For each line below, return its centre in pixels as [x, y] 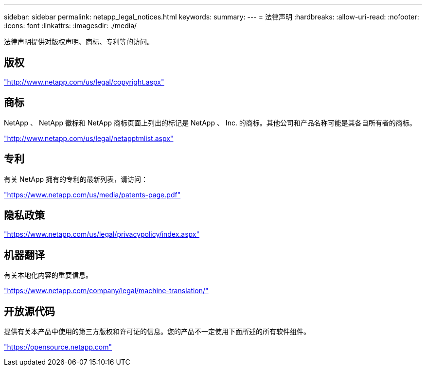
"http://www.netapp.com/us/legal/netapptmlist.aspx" [89, 138]
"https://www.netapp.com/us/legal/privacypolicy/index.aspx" [102, 234]
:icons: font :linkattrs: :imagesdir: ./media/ [71, 26]
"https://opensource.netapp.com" [58, 347]
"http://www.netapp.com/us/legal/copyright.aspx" [84, 82]
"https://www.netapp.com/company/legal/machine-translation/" [106, 291]
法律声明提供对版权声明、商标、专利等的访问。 [79, 42]
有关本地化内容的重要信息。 [48, 275]
